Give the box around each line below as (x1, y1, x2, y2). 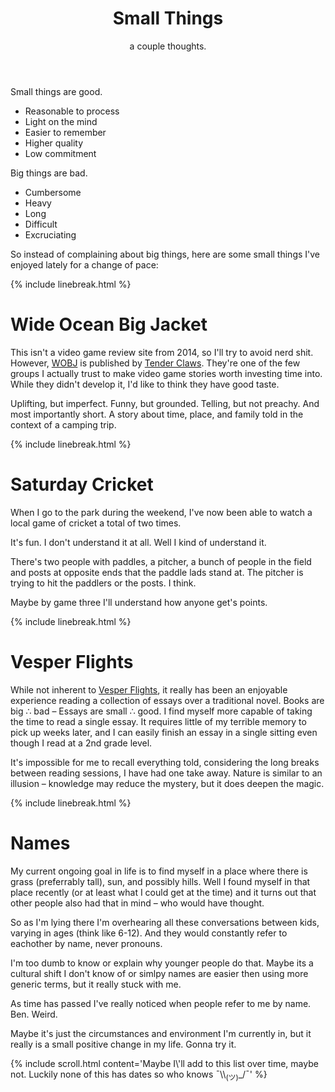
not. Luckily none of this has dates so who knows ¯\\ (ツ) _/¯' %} (10, 1068, 268, 1082)
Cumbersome (24, 186, 82, 198)
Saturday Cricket (10, 473, 154, 496)
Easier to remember (24, 126, 107, 138)
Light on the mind (24, 115, 98, 127)
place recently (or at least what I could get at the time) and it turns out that (10, 886, 317, 898)
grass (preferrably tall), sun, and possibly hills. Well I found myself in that (10, 875, 311, 887)
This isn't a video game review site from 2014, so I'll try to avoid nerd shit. (10, 346, 314, 358)
